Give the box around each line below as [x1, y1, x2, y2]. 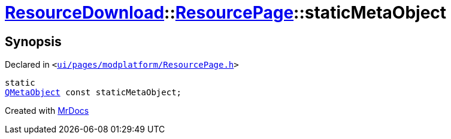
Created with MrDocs [5, 105, 89, 116]
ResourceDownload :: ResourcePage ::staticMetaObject [5, 2, 447, 23]
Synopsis [5, 34, 62, 49]
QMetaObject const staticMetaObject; [5, 87, 182, 98]
